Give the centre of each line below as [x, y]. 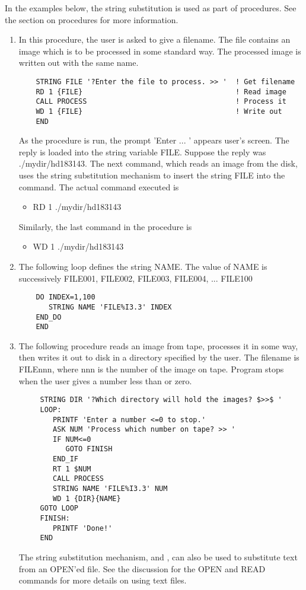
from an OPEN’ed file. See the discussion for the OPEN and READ [142, 568]
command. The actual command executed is [99, 186]
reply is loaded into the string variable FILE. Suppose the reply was [142, 152]
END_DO [49, 317]
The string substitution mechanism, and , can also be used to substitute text [158, 557]
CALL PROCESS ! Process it [161, 102]
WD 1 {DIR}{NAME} [87, 498]
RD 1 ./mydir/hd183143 [77, 207]
